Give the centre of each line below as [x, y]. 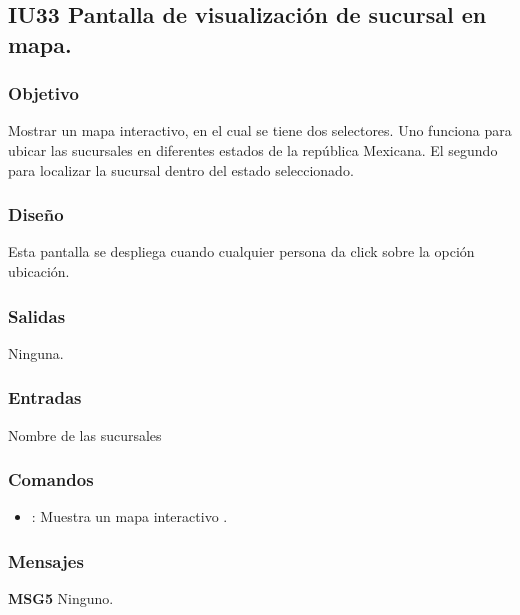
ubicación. [39, 270]
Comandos [51, 479]
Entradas [45, 397]
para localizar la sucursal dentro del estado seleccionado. [181, 169]
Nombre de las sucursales [85, 434]
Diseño [36, 214]
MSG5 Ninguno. [61, 598]
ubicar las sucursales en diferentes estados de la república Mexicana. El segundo [253, 149]
